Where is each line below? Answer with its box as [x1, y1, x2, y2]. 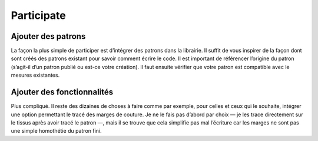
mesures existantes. [11, 71, 60, 79]
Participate [11, 9, 66, 22]
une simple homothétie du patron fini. [11, 127, 102, 135]
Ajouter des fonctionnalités [11, 87, 114, 97]
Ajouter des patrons [11, 31, 86, 41]
